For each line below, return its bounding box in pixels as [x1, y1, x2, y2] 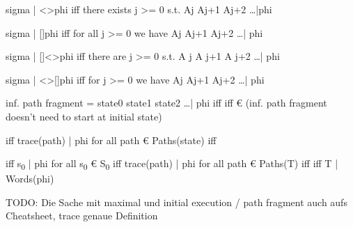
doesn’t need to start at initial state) [6, 109, 162, 123]
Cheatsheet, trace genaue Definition [6, 208, 158, 223]
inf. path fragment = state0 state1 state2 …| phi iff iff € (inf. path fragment [6, 95, 327, 110]
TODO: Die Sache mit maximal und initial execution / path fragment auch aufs [6, 194, 347, 209]
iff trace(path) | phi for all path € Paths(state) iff [6, 132, 217, 147]
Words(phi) [6, 171, 54, 186]
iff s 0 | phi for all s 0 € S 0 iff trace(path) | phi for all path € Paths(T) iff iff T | [6, 156, 338, 172]
